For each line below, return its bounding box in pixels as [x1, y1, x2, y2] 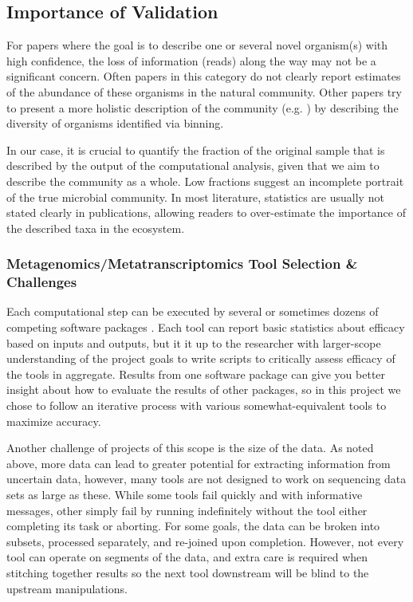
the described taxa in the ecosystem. [6, 219, 185, 236]
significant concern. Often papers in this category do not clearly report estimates [6, 68, 401, 85]
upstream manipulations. [6, 580, 128, 596]
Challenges [6, 272, 77, 292]
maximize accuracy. [6, 412, 101, 429]
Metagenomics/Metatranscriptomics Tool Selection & [6, 254, 358, 273]
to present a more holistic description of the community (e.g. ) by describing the [6, 99, 399, 116]
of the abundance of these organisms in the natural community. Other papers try [6, 83, 402, 100]
